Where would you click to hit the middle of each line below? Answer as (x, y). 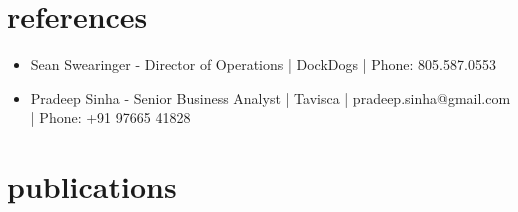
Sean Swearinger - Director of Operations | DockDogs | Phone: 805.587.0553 (263, 64)
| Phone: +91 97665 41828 (110, 117)
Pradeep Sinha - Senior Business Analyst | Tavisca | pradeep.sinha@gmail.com (270, 97)
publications (92, 186)
